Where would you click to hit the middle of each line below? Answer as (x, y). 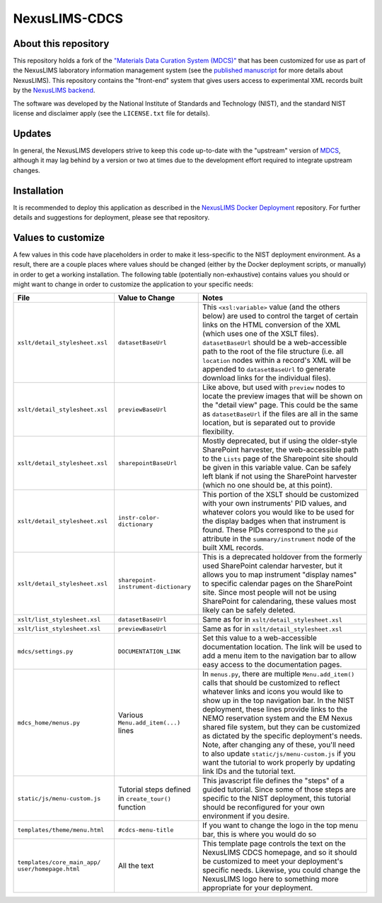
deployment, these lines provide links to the (275, 709)
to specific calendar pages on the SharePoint (278, 583)
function (132, 807)
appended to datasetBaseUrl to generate (269, 369)
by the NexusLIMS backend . (54, 90)
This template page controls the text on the (274, 843)
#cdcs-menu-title (146, 830)
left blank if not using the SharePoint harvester (280, 476)
